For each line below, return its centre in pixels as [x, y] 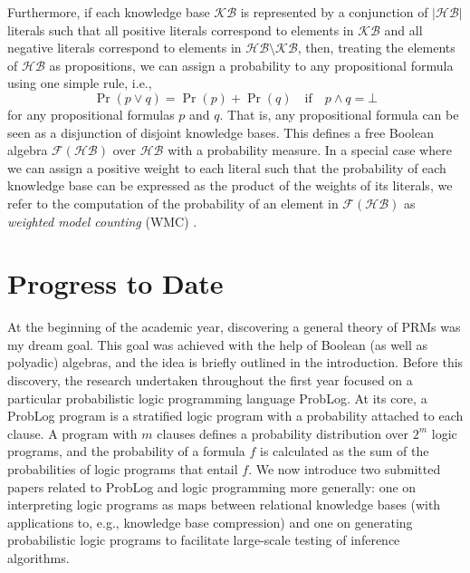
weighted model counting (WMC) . [102, 221]
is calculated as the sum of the [344, 451]
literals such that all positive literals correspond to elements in [181, 29]
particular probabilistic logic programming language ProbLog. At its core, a [217, 398]
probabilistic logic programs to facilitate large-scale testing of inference [204, 540]
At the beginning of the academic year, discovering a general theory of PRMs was [234, 327]
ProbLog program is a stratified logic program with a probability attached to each [235, 416]
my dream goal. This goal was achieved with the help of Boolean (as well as [218, 344]
